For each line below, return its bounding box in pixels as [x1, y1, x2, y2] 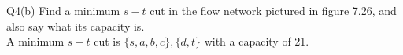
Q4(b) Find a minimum [6, 2, 120, 18]
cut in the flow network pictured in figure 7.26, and [150, 2, 397, 18]
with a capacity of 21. [204, 33, 309, 49]
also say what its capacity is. [6, 17, 145, 34]
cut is [94, 33, 120, 49]
